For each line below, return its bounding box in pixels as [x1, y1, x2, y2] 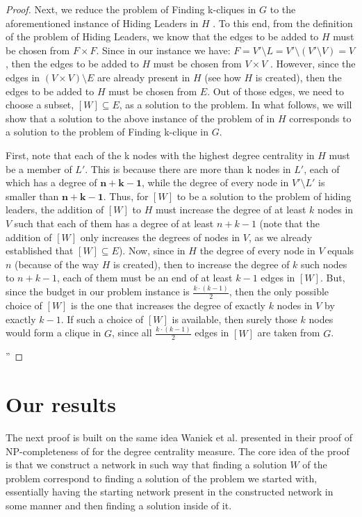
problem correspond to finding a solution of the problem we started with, [6, 470, 318, 485]
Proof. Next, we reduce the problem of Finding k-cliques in [6, 2, 256, 16]
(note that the [259, 215, 320, 230]
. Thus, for [103, 188, 149, 203]
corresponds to [289, 110, 352, 125]
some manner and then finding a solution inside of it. [6, 498, 232, 513]
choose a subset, [6, 97, 74, 112]
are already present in [97, 69, 190, 84]
